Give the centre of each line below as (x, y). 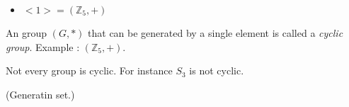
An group (27, 33)
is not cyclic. (217, 71)
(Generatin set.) (40, 94)
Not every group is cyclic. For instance (89, 71)
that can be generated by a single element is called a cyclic (216, 33)
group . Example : (43, 46)
